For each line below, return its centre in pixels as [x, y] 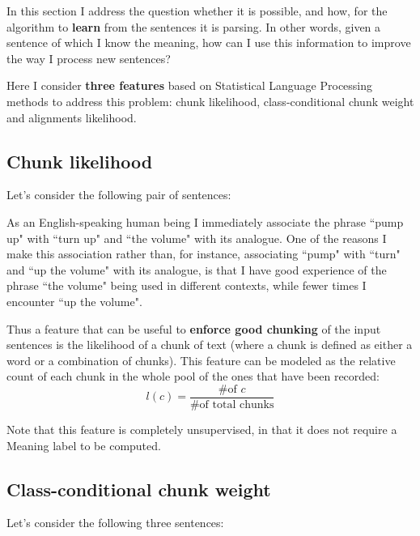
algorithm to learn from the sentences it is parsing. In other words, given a [194, 26]
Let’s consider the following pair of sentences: [119, 195]
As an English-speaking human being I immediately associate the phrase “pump [205, 221]
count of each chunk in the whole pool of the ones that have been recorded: [193, 376]
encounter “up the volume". [74, 301]
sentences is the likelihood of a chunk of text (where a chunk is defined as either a [210, 345]
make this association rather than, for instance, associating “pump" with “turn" [204, 254]
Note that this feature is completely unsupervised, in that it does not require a [202, 429]
